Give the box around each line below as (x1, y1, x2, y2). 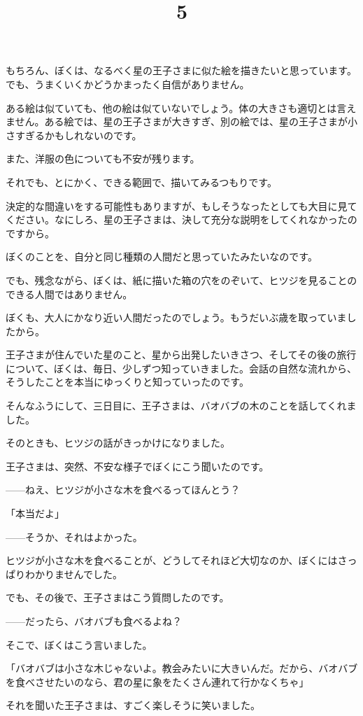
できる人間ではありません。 (6, 286, 133, 301)
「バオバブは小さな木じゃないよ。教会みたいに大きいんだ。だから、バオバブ (6, 661, 358, 675)
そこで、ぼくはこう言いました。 (6, 637, 152, 652)
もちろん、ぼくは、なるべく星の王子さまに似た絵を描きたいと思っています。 (6, 63, 357, 78)
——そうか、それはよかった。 (6, 529, 143, 544)
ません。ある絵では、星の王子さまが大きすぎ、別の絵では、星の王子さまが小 (6, 114, 357, 129)
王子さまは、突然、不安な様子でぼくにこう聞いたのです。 (6, 458, 269, 473)
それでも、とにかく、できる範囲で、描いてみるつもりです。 (6, 174, 277, 189)
